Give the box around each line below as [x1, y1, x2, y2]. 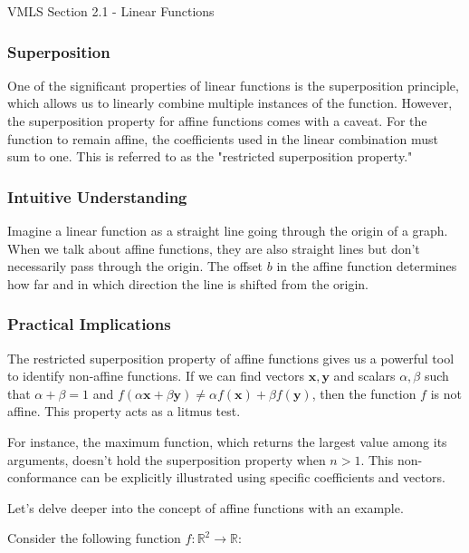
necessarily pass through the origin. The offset [7, 257, 263, 276]
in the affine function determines [276, 257, 457, 276]
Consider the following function [7, 529, 181, 548]
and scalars [333, 366, 396, 385]
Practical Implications [7, 313, 171, 335]
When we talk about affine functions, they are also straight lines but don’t [7, 238, 420, 257]
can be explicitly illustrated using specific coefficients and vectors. [81, 468, 445, 487]
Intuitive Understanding [7, 185, 187, 208]
